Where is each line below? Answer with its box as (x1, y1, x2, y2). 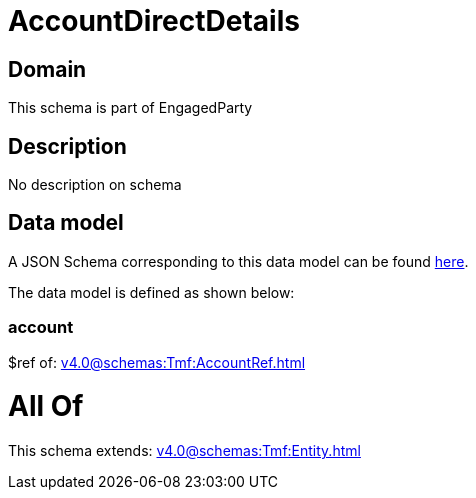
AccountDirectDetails (8, 4, 300, 38)
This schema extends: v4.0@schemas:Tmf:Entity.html (8, 442, 361, 460)
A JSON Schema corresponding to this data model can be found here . (8, 252, 469, 270)
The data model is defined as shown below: (8, 283, 295, 301)
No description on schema (8, 176, 182, 194)
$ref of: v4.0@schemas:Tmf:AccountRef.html (8, 353, 306, 371)
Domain (8, 56, 87, 82)
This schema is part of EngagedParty (8, 99, 253, 117)
